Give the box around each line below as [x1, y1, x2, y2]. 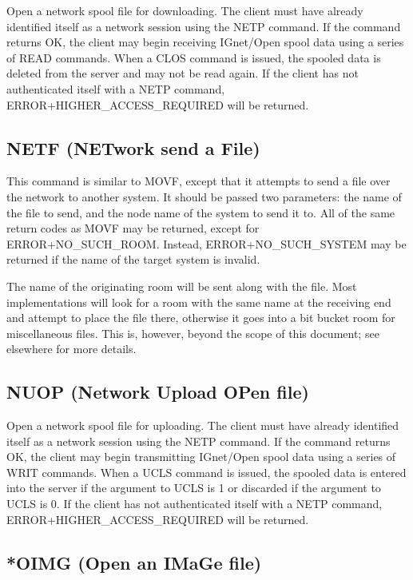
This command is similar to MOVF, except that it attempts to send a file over [6, 173, 391, 189]
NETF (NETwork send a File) [6, 135, 260, 160]
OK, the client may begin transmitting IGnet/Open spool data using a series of [6, 448, 396, 465]
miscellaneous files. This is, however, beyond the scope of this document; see [6, 324, 379, 341]
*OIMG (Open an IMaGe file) [6, 550, 262, 574]
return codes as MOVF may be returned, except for [6, 220, 260, 236]
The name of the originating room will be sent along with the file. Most [6, 277, 357, 294]
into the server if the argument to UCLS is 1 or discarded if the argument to [6, 479, 381, 496]
